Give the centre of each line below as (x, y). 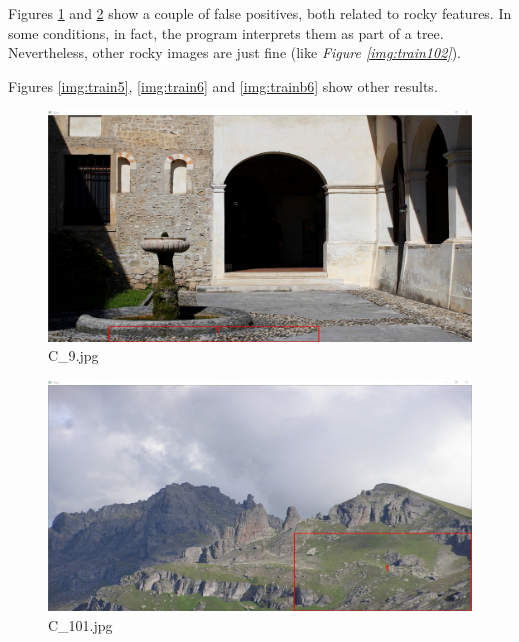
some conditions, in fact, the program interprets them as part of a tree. (226, 32)
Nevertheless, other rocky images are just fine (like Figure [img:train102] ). (234, 52)
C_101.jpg (80, 625)
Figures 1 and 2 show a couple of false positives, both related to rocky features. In (260, 13)
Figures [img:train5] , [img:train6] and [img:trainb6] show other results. (223, 85)
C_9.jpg (73, 355)
